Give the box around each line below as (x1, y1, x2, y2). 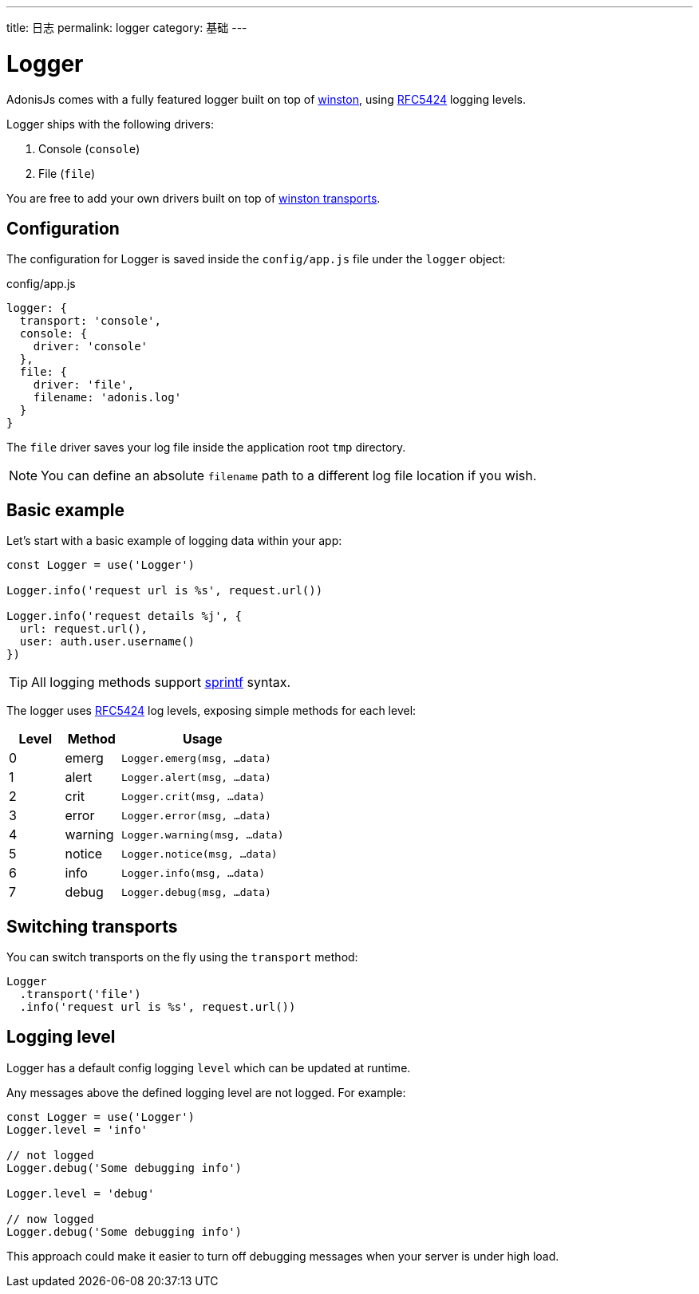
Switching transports (6, 916, 178, 937)
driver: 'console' (33, 340, 148, 353)
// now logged (6, 1212, 94, 1225)
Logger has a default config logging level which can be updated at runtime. (6, 1060, 411, 1075)
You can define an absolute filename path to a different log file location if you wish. (41, 467, 537, 484)
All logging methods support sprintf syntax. (31, 674, 291, 691)
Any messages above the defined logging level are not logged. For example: (6, 1085, 406, 1099)
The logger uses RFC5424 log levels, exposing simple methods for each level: (6, 704, 417, 718)
